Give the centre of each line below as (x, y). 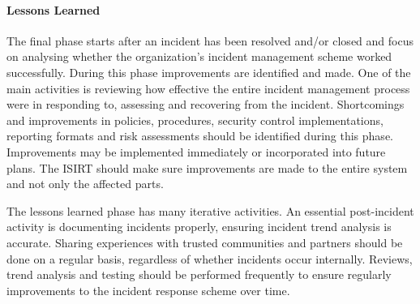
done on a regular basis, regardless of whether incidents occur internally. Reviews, (210, 258)
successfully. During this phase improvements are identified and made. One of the (209, 72)
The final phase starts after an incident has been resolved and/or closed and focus (210, 40)
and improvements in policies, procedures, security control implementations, (195, 120)
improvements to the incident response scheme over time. (148, 290)
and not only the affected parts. (85, 184)
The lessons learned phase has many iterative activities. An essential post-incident (210, 210)
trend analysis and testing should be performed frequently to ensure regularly (199, 274)
